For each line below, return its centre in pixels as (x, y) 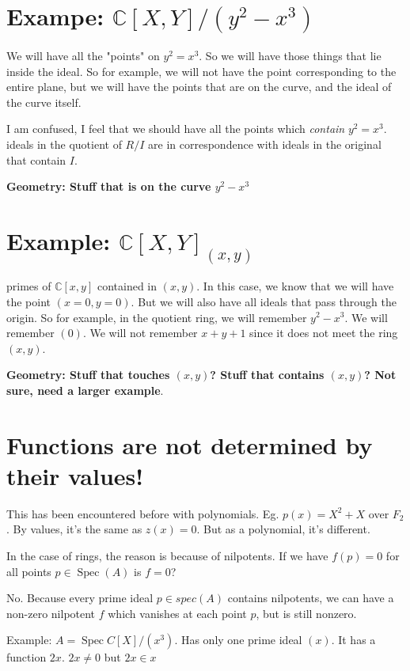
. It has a (353, 640)
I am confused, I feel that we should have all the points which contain (176, 129)
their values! (75, 475)
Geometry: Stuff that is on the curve (109, 186)
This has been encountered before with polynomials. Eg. (143, 513)
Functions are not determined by (190, 444)
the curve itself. (44, 102)
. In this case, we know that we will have (295, 286)
